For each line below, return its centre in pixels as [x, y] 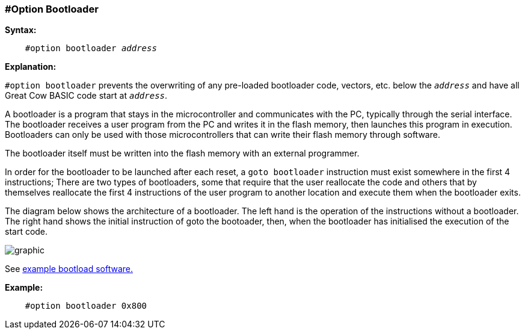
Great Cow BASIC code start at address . [86, 96]
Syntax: [21, 30]
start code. [26, 232]
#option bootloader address [91, 48]
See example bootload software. [69, 269]
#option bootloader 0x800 [86, 306]
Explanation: [31, 67]
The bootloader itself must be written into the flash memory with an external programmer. [182, 153]
